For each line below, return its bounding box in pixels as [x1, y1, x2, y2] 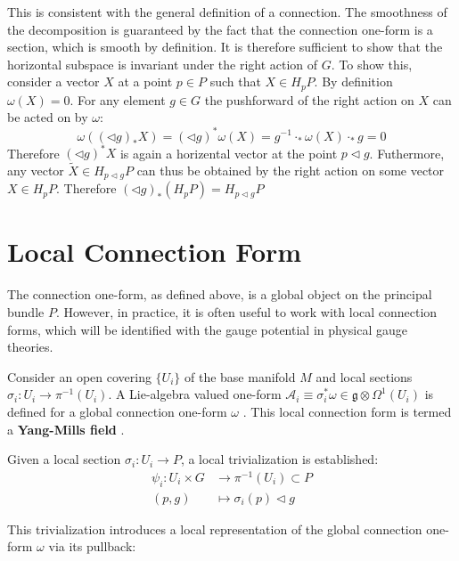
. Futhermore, [369, 143, 445, 162]
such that [209, 72, 261, 91]
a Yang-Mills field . [7, 419, 125, 438]
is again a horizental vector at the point [119, 143, 338, 162]
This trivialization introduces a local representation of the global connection [7, 519, 422, 538]
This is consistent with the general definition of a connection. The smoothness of [7, 3, 447, 20]
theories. [7, 337, 53, 356]
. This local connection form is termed [242, 402, 452, 420]
